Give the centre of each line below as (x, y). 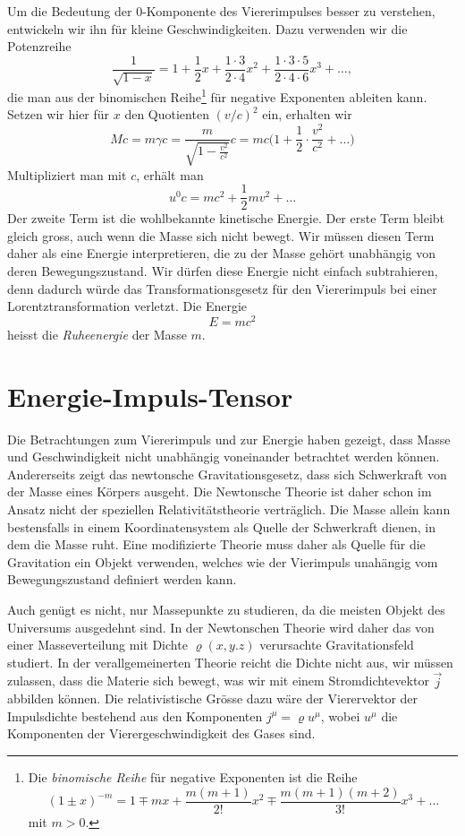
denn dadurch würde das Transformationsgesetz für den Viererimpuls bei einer (222, 288)
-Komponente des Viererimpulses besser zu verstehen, (289, 11)
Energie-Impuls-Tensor (150, 396)
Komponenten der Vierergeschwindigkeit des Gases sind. (161, 733)
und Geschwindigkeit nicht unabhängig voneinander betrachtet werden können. (224, 457)
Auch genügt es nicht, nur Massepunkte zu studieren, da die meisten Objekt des (226, 609)
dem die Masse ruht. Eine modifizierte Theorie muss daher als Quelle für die (216, 544)
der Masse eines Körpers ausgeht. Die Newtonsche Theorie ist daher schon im (220, 491)
